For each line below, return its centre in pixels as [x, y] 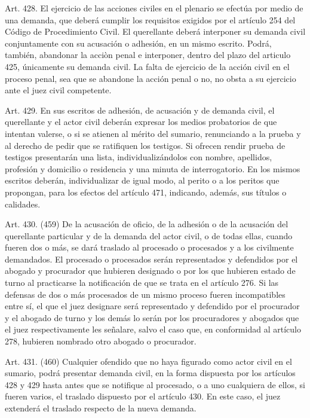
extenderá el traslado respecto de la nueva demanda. [101, 408]
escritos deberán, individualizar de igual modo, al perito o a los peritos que [142, 180]
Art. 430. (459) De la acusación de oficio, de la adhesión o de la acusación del [147, 224]
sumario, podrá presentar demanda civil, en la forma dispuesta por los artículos [150, 373]
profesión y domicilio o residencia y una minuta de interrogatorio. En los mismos [153, 168]
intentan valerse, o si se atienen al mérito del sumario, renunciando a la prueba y [153, 133]
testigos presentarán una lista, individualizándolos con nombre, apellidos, [139, 157]
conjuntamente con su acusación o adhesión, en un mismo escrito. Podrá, [138, 43]
